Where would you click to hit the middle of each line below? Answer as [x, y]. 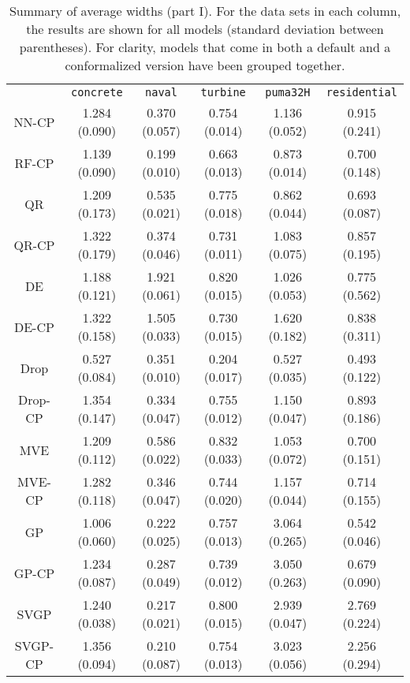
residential [362, 92]
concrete [97, 92]
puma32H [288, 92]
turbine [223, 92]
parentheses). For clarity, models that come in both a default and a [205, 47]
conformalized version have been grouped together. [205, 65]
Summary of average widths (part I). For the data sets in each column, [205, 11]
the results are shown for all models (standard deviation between [205, 29]
